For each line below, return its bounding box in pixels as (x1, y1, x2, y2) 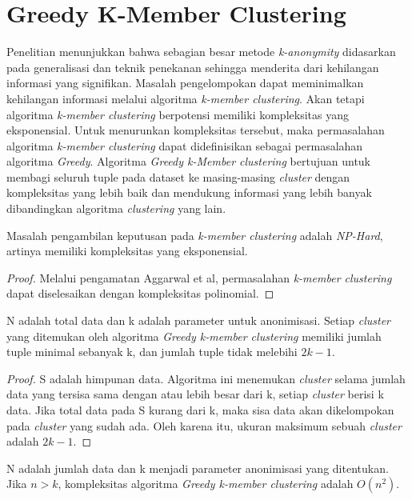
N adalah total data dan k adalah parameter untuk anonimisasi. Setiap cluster (6, 312, 390, 329)
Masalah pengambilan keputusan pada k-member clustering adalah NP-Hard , (6, 226, 383, 243)
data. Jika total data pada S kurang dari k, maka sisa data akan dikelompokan (6, 402, 394, 418)
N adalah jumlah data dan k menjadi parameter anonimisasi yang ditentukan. (6, 459, 389, 476)
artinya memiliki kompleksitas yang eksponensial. (6, 242, 248, 259)
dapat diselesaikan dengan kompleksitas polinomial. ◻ (6, 285, 274, 302)
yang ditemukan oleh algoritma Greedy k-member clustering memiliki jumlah (6, 327, 382, 344)
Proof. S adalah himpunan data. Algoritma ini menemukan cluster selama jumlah (6, 370, 406, 386)
